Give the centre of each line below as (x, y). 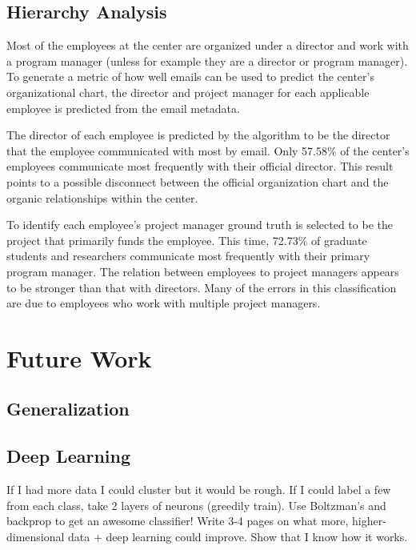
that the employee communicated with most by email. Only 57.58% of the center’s (208, 150)
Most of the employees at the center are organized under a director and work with (208, 45)
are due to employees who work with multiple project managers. (164, 303)
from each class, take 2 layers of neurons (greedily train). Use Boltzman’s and (196, 505)
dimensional (36, 536)
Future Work (79, 357)
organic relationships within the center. (102, 197)
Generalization (68, 409)
